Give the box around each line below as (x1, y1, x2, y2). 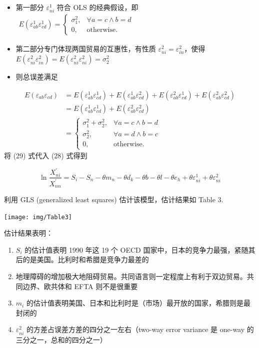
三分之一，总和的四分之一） (15, 334, 107, 345)
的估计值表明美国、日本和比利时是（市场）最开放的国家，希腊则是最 (26, 298, 250, 308)
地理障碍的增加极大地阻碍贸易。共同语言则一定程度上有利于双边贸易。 (15, 271, 247, 282)
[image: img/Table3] (4, 213, 72, 221)
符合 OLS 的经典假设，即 (56, 2, 138, 12)
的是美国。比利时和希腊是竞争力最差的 (22, 254, 149, 265)
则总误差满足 (15, 71, 58, 82)
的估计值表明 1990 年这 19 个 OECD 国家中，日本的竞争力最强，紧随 (24, 244, 248, 255)
